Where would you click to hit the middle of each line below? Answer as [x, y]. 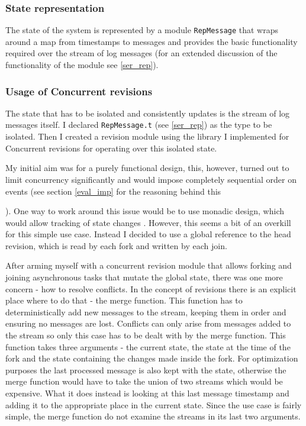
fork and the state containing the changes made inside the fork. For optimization [152, 358]
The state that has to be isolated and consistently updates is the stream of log [148, 113]
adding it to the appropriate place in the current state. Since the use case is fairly [154, 404]
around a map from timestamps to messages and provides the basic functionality [152, 41]
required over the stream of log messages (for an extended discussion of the [141, 53]
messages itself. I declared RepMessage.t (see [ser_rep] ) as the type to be [139, 125]
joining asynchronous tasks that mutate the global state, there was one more [144, 277]
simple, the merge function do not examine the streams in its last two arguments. [153, 416]
